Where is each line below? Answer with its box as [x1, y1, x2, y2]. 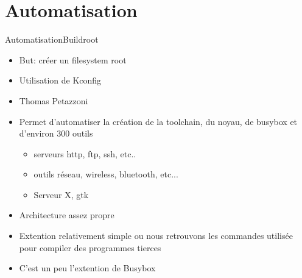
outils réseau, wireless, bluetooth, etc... [33, 168, 178, 180]
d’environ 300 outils [19, 127, 93, 140]
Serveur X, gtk [33, 188, 89, 201]
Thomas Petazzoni [19, 94, 88, 107]
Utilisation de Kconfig [19, 74, 102, 87]
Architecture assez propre [19, 208, 114, 221]
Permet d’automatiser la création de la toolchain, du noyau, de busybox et [19, 115, 298, 127]
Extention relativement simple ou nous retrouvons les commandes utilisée [19, 229, 293, 242]
